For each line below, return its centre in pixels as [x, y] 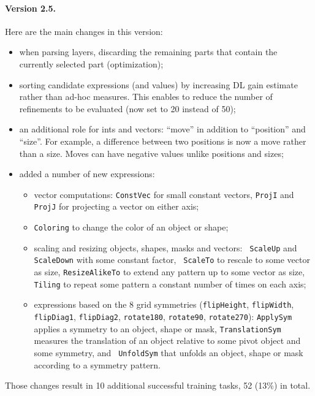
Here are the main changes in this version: [84, 31]
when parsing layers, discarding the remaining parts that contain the [148, 52]
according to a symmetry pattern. [97, 364]
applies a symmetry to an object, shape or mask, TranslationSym [157, 328]
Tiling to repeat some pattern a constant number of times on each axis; [170, 284]
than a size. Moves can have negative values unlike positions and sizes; [151, 153]
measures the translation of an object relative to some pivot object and [167, 341]
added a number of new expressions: [87, 174]
